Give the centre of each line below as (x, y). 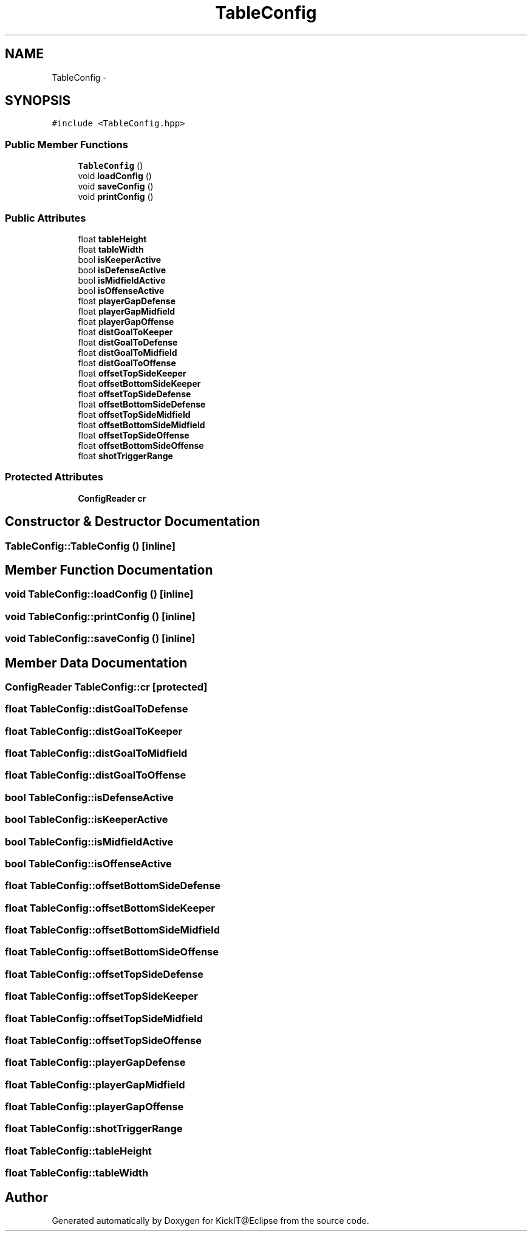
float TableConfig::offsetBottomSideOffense (112, 952)
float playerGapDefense (127, 301)
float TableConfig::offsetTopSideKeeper (101, 996)
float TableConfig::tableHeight (78, 1151)
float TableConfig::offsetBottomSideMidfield (113, 930)
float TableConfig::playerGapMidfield (95, 1084)
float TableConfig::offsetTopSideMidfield (104, 1018)
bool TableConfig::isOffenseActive (88, 863)
